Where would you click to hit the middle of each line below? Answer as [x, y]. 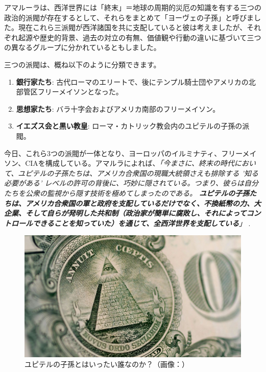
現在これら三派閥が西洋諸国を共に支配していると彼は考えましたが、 [132, 27]
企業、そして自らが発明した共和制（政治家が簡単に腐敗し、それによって [125, 213]
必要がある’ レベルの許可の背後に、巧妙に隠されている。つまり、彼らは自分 [131, 183]
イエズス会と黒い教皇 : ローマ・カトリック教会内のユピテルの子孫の [129, 126]
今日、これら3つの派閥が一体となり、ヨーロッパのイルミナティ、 [113, 153]
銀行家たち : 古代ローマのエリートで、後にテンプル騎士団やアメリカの [132, 81]
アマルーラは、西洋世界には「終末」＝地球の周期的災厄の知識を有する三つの [133, 7]
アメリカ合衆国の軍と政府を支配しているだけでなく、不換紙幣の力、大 [143, 203]
